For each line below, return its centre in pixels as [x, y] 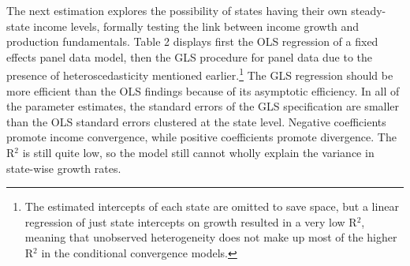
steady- [369, 10]
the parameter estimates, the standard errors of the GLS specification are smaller [203, 106]
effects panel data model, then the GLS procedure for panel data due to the [190, 56]
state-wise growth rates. [64, 168]
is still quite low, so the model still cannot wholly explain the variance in [198, 152]
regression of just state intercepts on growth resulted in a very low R [191, 221]
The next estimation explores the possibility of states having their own [177, 10]
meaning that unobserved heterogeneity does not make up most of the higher [211, 237]
